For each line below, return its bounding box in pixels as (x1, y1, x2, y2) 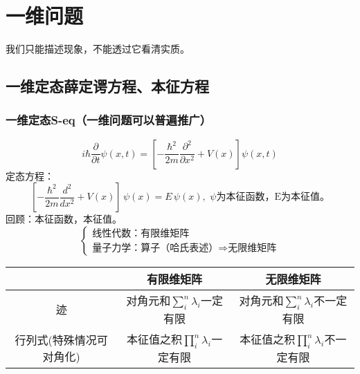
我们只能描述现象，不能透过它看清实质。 (6, 41, 190, 56)
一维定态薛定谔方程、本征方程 (6, 75, 209, 97)
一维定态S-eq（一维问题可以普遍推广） (6, 111, 212, 129)
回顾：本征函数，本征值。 (6, 212, 122, 226)
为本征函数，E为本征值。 (216, 192, 330, 203)
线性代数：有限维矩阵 (92, 229, 190, 239)
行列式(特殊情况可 (15, 332, 108, 348)
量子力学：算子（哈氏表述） (92, 243, 219, 254)
